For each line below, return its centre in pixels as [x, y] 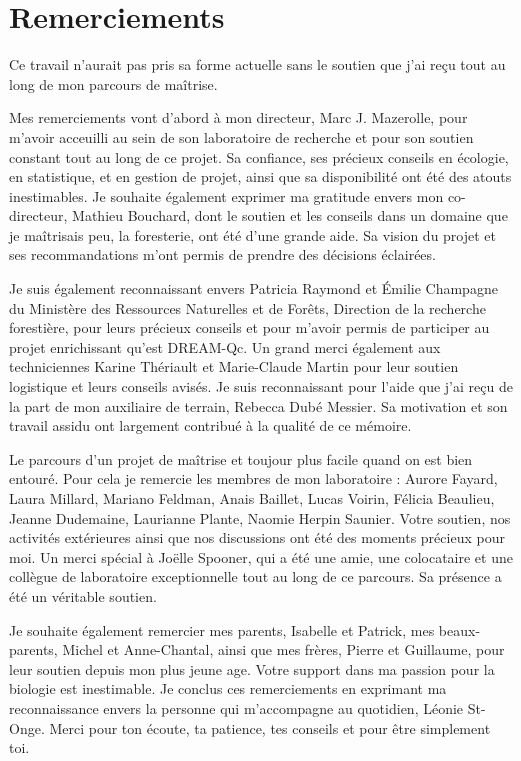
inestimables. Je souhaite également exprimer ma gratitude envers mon [226, 195]
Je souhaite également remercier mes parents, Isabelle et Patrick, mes [222, 629]
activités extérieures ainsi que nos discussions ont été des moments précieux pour [257, 537]
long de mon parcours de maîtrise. [113, 83]
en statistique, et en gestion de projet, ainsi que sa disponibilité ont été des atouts [260, 176]
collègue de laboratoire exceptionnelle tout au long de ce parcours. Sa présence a [255, 576]
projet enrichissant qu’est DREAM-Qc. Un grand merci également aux [225, 346]
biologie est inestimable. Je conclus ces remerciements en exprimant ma [228, 688]
